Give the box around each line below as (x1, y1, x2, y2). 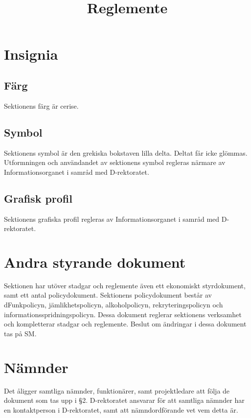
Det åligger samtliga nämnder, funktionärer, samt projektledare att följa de (4, 385, 230, 395)
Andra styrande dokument (4, 252, 186, 272)
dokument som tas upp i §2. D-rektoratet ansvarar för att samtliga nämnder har (4, 395, 245, 405)
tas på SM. (4, 328, 37, 338)
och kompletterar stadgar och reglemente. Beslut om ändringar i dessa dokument (4, 319, 247, 329)
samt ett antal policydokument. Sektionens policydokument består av (4, 290, 212, 300)
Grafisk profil (4, 190, 72, 206)
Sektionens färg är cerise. (4, 100, 79, 111)
